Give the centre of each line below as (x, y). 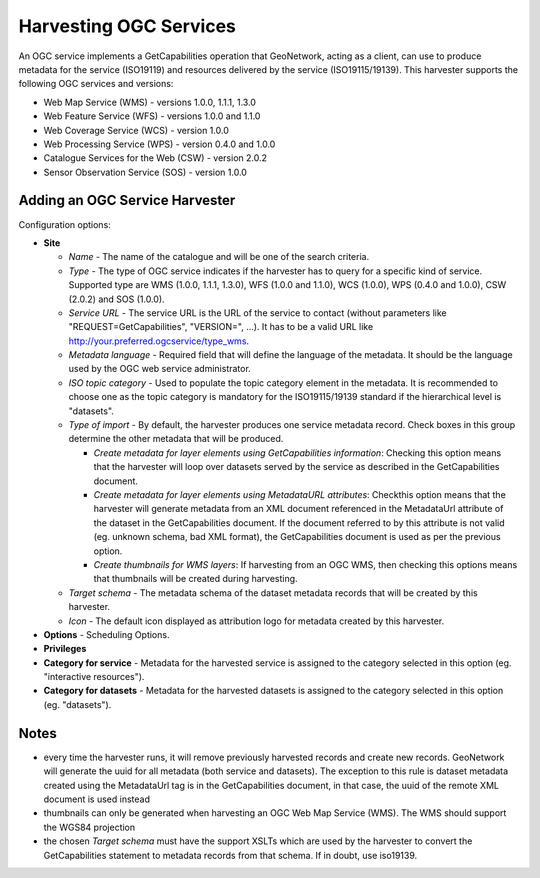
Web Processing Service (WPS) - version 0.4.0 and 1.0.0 (159, 144)
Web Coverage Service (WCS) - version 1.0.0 (136, 130)
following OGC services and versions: (96, 84)
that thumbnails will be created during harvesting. (196, 579)
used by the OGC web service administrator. (160, 369)
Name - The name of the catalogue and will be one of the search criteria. (219, 257)
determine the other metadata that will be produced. (176, 439)
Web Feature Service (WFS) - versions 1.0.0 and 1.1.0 (152, 116)
